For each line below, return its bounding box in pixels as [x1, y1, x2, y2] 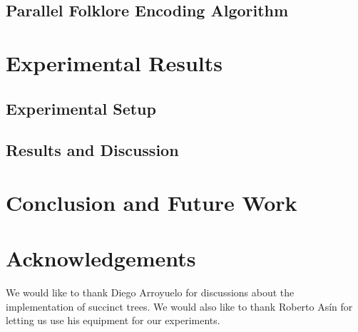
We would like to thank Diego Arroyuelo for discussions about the [6, 285, 295, 300]
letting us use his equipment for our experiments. [6, 313, 220, 328]
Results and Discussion [6, 139, 179, 161]
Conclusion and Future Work [6, 187, 297, 217]
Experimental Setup [6, 97, 156, 119]
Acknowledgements [6, 244, 196, 273]
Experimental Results [6, 48, 223, 77]
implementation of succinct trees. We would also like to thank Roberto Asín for [6, 299, 353, 313]
